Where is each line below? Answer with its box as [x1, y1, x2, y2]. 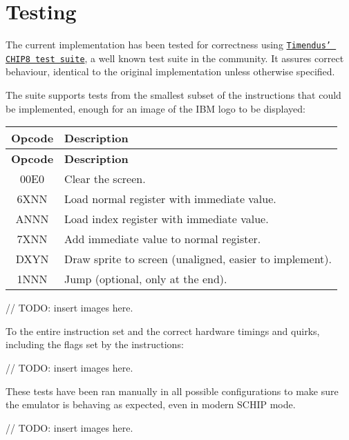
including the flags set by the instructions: [6, 337, 184, 352]
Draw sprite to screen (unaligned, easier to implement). [64, 251, 332, 267]
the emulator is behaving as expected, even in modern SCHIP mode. [6, 397, 296, 412]
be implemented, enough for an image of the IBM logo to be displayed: [6, 101, 305, 115]
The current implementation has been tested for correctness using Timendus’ [6, 37, 331, 52]
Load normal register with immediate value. [64, 191, 276, 207]
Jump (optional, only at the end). [64, 271, 227, 287]
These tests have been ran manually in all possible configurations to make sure [6, 383, 339, 398]
